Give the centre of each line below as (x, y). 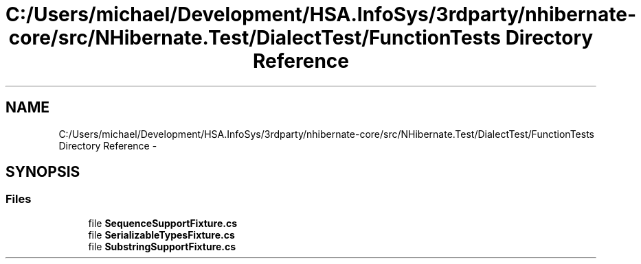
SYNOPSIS (43, 172)
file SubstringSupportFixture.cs (162, 246)
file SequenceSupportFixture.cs (163, 223)
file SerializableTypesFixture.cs (161, 235)
